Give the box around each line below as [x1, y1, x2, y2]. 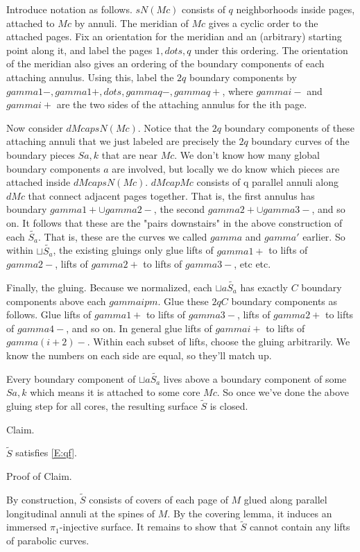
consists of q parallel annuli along [196, 175, 338, 189]
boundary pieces [6, 147, 75, 162]
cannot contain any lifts [249, 519, 350, 534]
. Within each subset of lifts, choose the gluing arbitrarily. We [87, 334, 350, 349]
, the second [153, 202, 205, 216]
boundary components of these [224, 120, 354, 135]
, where [222, 83, 253, 98]
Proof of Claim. [6, 469, 72, 483]
